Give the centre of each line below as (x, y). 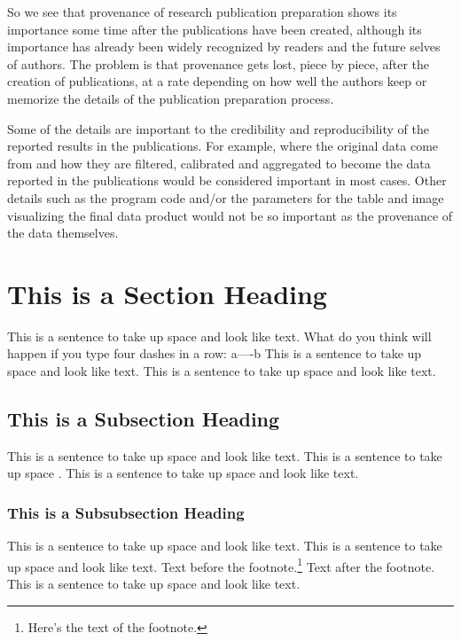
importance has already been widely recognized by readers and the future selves (224, 47)
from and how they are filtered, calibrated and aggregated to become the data (219, 163)
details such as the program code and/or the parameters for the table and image (226, 197)
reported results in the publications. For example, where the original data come (223, 146)
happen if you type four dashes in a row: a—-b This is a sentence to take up (215, 353)
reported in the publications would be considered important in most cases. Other (227, 180)
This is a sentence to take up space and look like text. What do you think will (219, 336)
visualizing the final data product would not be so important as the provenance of (230, 215)
